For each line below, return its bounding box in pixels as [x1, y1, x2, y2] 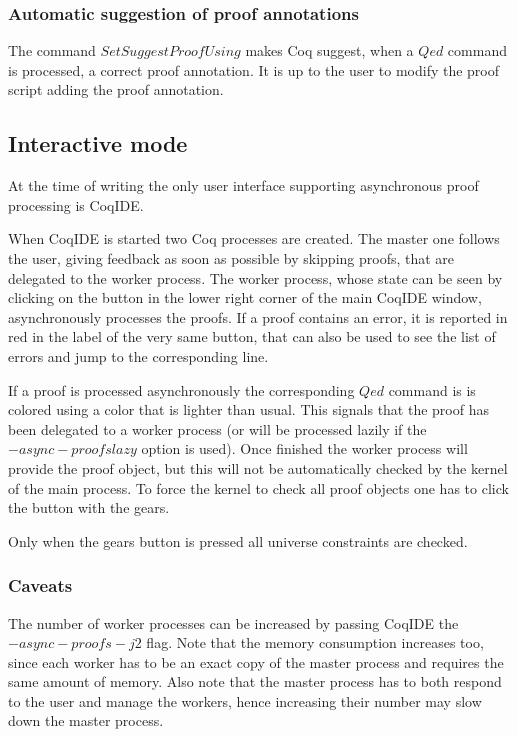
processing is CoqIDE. [8, 194, 144, 215]
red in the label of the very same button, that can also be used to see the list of [8, 326, 496, 347]
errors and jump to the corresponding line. [8, 345, 269, 366]
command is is [388, 379, 476, 400]
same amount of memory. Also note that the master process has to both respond [8, 671, 502, 692]
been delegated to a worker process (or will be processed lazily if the [8, 418, 427, 439]
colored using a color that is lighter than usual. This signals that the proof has [8, 399, 489, 420]
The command [8, 40, 96, 61]
